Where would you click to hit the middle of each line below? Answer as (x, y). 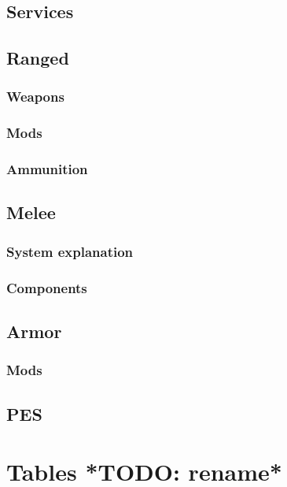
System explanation (70, 251)
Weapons (35, 97)
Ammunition (47, 169)
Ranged (38, 58)
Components (47, 287)
